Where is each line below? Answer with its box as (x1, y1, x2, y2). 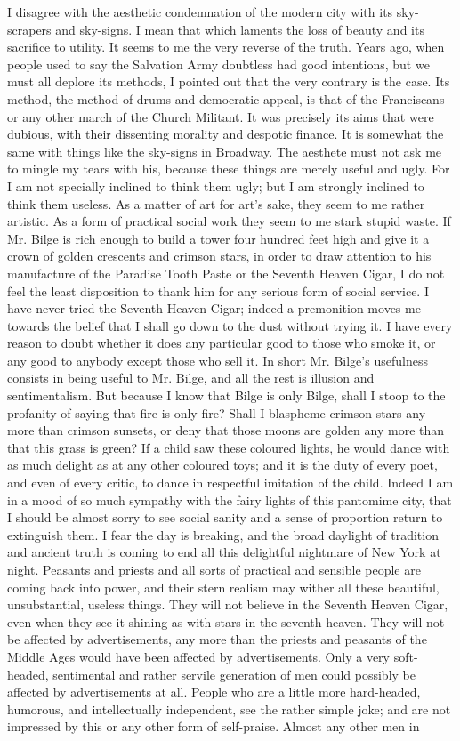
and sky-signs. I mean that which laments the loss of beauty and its (55, 20, 424, 38)
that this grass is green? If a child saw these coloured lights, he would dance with (7, 438, 450, 456)
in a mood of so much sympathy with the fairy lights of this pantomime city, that (7, 490, 452, 509)
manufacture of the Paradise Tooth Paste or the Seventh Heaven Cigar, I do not (7, 263, 445, 282)
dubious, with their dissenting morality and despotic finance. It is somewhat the (7, 125, 444, 143)
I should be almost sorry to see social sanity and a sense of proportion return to (7, 508, 443, 527)
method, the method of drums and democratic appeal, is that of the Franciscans (7, 89, 445, 108)
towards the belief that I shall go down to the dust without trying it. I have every (7, 316, 453, 334)
